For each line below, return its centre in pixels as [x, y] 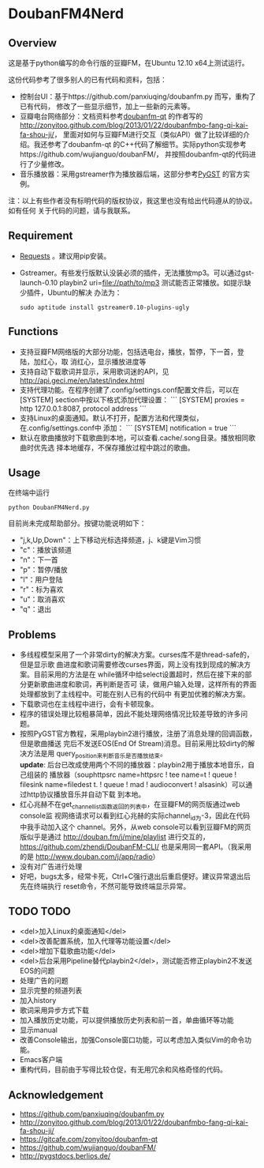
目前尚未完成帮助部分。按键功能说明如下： [77, 523]
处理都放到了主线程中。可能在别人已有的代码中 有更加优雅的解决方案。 [134, 694]
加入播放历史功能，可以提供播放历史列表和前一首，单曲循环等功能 [126, 1020]
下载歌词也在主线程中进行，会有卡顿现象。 [89, 704]
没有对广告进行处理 [51, 866]
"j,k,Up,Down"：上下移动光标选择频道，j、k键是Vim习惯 [110, 540]
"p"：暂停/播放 [44, 570]
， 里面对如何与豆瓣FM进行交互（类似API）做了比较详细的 [149, 134]
